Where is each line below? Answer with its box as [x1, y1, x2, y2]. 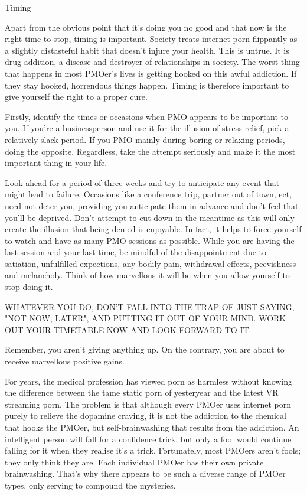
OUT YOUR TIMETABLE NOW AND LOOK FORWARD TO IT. [5, 323, 252, 336]
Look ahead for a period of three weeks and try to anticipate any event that [5, 176, 280, 188]
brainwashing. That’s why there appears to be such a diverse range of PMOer [5, 467, 286, 480]
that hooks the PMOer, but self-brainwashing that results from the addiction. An [5, 421, 299, 433]
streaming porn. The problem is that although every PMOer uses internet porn [5, 398, 291, 410]
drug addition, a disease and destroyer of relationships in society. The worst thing [5, 56, 300, 68]
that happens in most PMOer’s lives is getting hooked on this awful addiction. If [5, 67, 297, 79]
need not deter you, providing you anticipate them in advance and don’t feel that [5, 199, 299, 211]
